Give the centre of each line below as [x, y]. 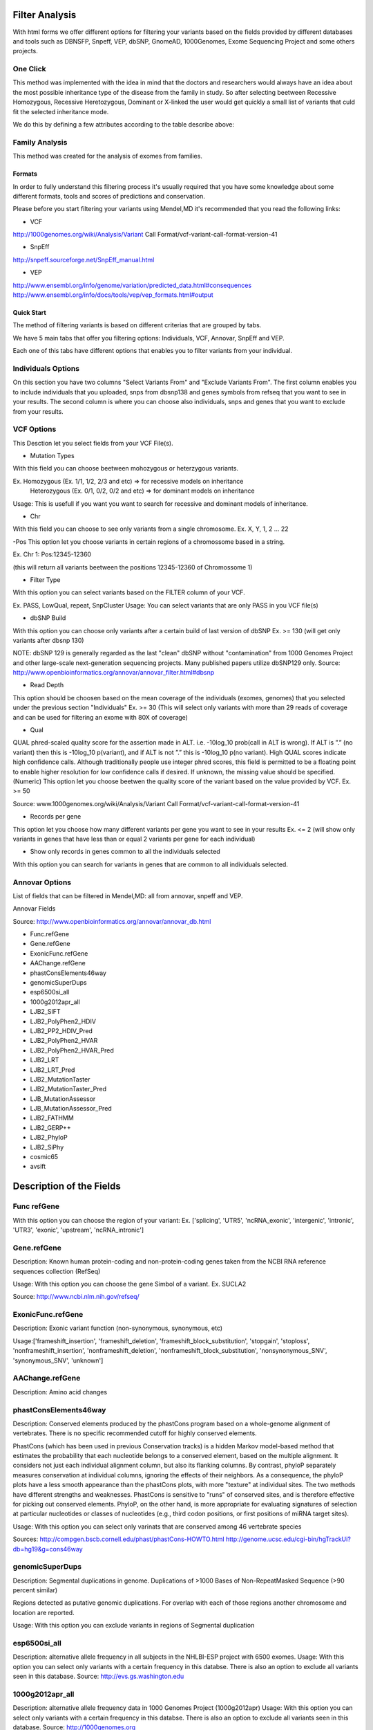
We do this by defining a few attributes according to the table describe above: [124, 124]
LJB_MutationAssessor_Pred [71, 1109]
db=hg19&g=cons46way [48, 1549]
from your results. [38, 411]
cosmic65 [44, 1157]
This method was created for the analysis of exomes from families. [108, 156]
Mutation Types [52, 456]
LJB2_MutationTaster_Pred [68, 1089]
